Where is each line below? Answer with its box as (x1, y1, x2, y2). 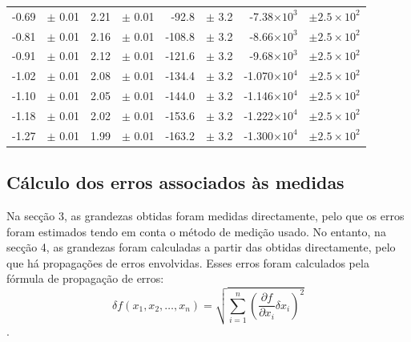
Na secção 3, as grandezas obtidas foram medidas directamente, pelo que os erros (6, 207, 405, 224)
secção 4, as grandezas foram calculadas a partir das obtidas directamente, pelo (6, 239, 396, 255)
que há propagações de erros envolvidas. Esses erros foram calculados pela (6, 254, 369, 271)
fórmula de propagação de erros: (6, 270, 164, 287)
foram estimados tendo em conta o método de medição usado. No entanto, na (6, 223, 386, 239)
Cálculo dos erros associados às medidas (6, 170, 345, 195)
